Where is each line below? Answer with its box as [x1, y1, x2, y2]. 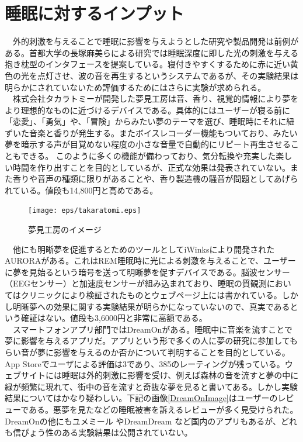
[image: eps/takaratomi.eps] [28, 206, 141, 215]
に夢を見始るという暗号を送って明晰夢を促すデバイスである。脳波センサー [5, 265, 290, 278]
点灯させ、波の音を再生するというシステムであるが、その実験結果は [37, 69, 299, 81]
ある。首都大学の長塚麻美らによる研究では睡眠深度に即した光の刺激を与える [5, 46, 299, 58]
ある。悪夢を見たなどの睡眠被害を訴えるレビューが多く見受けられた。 [29, 403, 298, 415]
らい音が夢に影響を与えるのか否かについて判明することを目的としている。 [5, 346, 290, 358]
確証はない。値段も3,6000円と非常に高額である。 [20, 312, 207, 324]
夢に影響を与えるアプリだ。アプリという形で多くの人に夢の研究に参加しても [5, 334, 298, 347]
